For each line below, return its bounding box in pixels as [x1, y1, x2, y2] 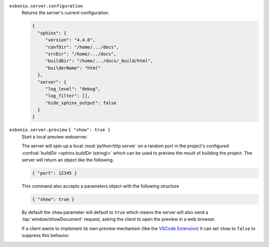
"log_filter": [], [45, 93, 91, 99]
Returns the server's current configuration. [21, 10, 110, 16]
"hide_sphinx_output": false [45, 100, 117, 106]
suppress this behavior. [21, 233, 70, 239]
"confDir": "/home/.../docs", [45, 44, 119, 50]
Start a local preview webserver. [21, 134, 88, 140]
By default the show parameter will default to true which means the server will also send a [21, 209, 209, 215]
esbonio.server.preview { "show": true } [9, 127, 111, 133]
